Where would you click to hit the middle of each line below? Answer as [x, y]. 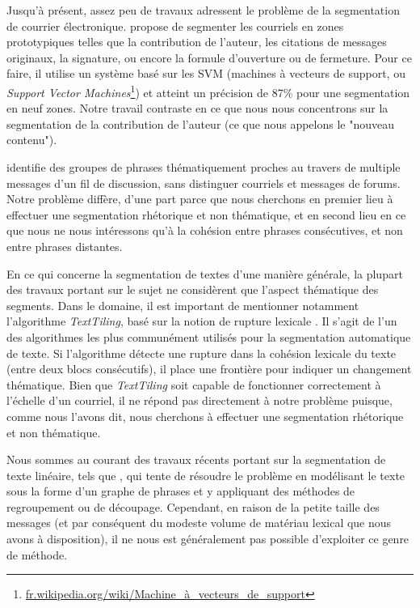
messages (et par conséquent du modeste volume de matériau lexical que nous [199, 523]
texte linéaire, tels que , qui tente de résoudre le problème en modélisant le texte [206, 475]
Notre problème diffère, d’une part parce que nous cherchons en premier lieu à [200, 199]
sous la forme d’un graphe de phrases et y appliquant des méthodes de [181, 491]
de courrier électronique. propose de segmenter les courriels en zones [175, 26]
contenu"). [32, 140]
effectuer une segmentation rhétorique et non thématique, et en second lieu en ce [206, 214]
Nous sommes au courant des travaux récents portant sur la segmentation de [196, 459]
